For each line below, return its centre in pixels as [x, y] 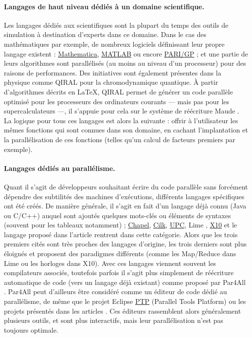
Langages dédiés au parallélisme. [60, 168]
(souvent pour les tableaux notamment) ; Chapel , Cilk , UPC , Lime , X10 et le [121, 225]
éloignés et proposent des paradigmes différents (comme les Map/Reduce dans [120, 253]
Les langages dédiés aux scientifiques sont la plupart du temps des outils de [116, 25]
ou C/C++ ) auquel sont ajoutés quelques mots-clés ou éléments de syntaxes [117, 215]
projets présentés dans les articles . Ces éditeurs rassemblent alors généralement [123, 310]
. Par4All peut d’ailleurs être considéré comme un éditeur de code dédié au [116, 291]
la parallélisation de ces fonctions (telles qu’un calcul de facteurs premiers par [120, 139]
